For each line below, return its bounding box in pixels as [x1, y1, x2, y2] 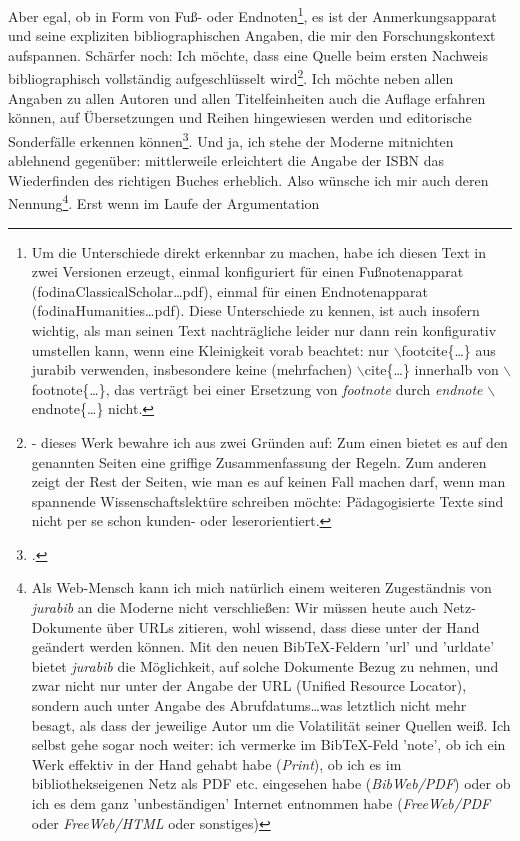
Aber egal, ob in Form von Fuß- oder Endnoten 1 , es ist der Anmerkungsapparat [8, 3, 497, 26]
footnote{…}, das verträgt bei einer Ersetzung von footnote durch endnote [31, 378, 483, 399]
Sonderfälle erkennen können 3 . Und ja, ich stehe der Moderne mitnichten [8, 127, 454, 151]
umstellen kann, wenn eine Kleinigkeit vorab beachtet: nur [31, 339, 389, 360]
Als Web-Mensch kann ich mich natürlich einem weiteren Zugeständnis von [31, 577, 492, 598]
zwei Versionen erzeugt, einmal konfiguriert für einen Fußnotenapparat [31, 261, 464, 282]
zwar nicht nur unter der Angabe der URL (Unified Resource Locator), [31, 675, 467, 696]
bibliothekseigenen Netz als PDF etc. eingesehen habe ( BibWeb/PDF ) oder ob [31, 773, 511, 794]
